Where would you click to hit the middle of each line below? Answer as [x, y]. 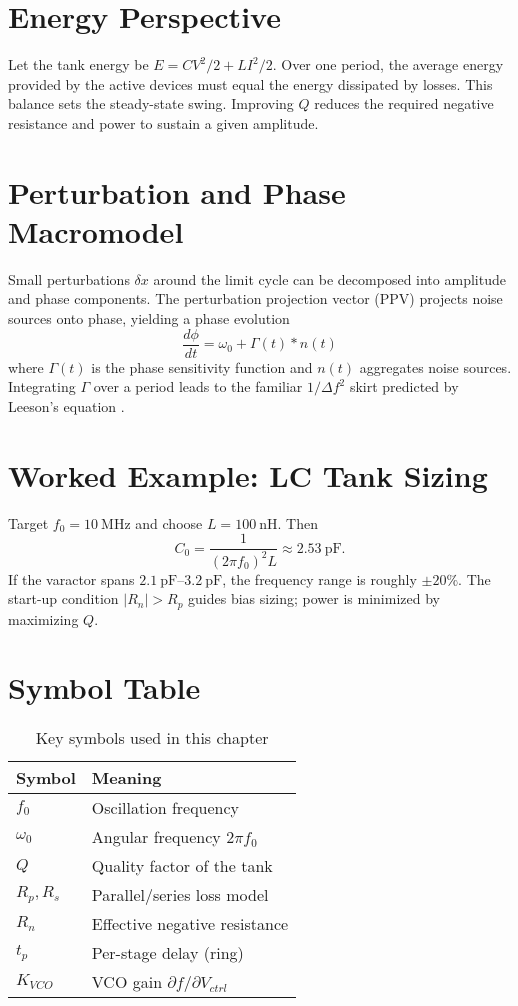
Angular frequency [156, 837]
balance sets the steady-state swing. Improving [151, 103]
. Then [297, 522]
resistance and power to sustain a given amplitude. [163, 122]
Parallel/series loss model [180, 895]
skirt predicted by [404, 386]
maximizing [43, 618]
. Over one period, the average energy [388, 64]
